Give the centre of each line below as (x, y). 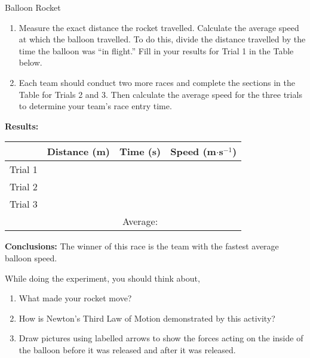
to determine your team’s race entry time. (95, 106)
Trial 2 (24, 187)
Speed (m (193, 152)
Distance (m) (78, 152)
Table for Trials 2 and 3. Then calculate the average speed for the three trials (160, 94)
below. (30, 62)
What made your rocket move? (75, 298)
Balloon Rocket (33, 7)
